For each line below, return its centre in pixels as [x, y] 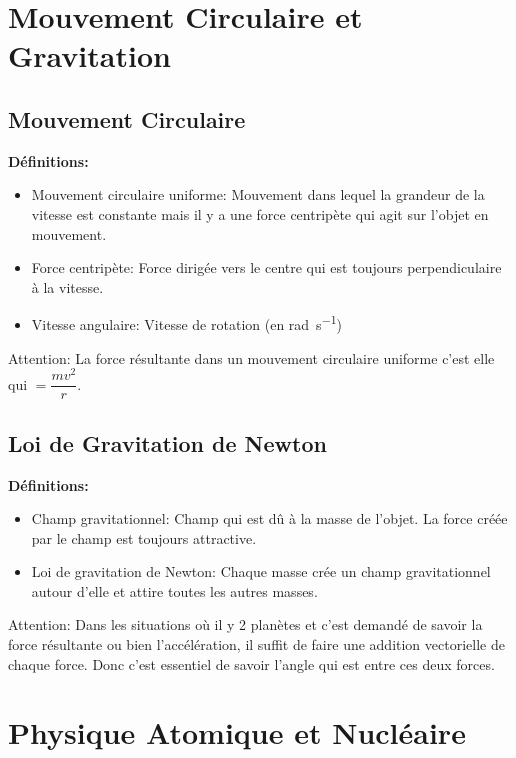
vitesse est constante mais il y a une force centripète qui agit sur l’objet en [260, 213]
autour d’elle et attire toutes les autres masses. [174, 590]
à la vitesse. [67, 286]
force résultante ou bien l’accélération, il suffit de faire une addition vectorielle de [256, 644]
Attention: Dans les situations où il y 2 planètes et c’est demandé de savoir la [245, 624]
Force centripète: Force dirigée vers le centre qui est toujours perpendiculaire [266, 267]
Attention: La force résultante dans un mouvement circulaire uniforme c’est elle [251, 357]
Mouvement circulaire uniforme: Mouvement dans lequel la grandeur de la [258, 194]
